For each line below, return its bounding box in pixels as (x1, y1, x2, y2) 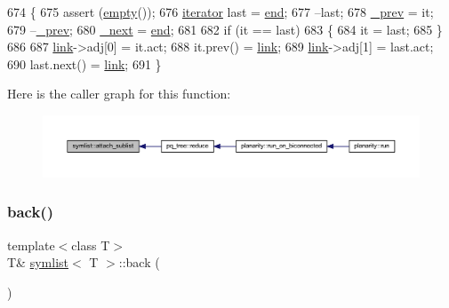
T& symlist (7, 253, 68, 272)
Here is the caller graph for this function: (7, 84, 231, 103)
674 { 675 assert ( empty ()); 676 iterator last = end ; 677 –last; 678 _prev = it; (7, 3, 434, 20)
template (7, 235, 55, 254)
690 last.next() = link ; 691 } (7, 54, 162, 73)
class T (71, 235, 110, 254)
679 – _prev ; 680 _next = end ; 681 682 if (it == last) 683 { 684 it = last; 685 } (7, 20, 443, 38)
